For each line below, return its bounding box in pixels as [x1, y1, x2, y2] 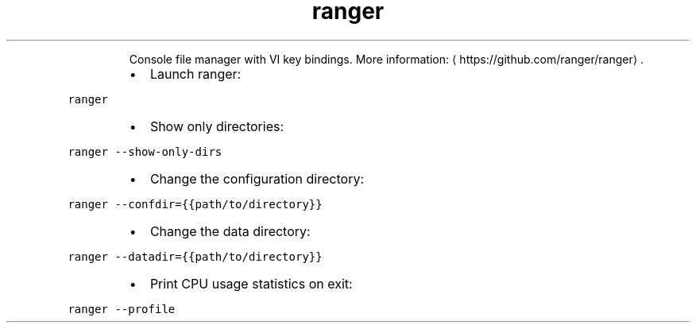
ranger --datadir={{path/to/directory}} [68, 250, 323, 263]
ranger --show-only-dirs [68, 145, 222, 158]
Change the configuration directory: [149, 170, 365, 187]
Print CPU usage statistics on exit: [149, 275, 353, 292]
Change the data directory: [149, 223, 311, 239]
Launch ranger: [149, 65, 242, 82]
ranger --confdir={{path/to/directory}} [68, 197, 323, 211]
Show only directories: [149, 118, 284, 134]
